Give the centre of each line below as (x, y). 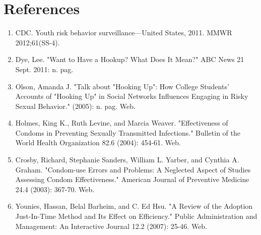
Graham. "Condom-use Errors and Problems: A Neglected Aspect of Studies (133, 169)
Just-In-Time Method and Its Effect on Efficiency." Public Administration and (136, 216)
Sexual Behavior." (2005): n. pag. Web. (75, 106)
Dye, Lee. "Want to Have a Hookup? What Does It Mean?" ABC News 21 (130, 59)
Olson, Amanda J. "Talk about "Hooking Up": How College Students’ (122, 86)
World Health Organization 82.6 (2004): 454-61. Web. (98, 142)
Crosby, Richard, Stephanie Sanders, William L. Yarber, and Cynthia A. (127, 160)
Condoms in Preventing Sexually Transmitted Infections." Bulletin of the (128, 132)
